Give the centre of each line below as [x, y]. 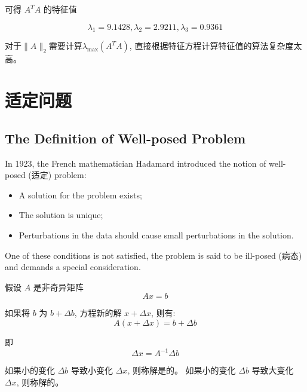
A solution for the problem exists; [80, 195]
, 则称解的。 [40, 382]
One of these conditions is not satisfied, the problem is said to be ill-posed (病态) [153, 255]
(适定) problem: [57, 175]
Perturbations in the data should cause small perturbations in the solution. [156, 235]
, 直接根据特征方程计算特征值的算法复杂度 [211, 46]
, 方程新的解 [98, 313]
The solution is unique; [61, 215]
